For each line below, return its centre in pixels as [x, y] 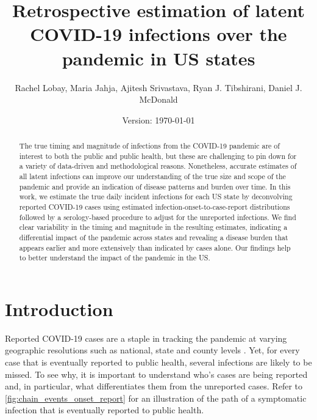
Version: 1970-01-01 [158, 120]
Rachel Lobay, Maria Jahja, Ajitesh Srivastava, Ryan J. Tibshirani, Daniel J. [158, 87]
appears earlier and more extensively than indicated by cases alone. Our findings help [155, 247]
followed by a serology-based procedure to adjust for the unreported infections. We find [158, 217]
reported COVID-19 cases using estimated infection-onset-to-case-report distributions [155, 207]
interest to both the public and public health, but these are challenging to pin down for [158, 156]
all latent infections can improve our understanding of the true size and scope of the [152, 176]
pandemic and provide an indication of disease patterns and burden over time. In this [155, 186]
